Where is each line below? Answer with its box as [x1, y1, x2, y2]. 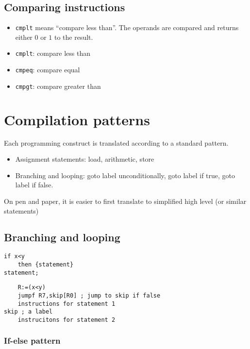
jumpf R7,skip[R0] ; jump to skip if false [17, 292, 161, 299]
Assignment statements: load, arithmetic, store [15, 154, 154, 164]
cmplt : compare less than [15, 48, 90, 58]
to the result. [54, 32, 93, 42]
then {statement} [17, 261, 74, 268]
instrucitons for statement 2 [17, 316, 116, 323]
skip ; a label [4, 308, 53, 316]
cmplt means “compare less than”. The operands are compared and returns [15, 22, 239, 33]
